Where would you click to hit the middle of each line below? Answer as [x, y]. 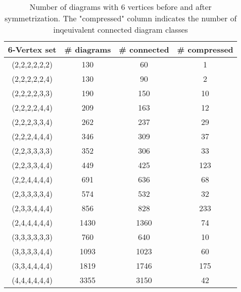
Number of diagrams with [74, 7]
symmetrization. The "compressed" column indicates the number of [121, 18]
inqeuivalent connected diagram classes [120, 29]
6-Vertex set [32, 49]
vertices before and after [170, 7]
